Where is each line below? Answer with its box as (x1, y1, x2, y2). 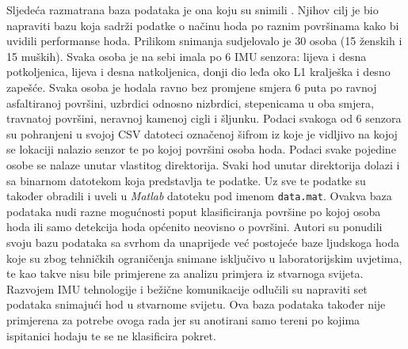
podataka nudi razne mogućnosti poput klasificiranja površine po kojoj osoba (6, 203, 381, 219)
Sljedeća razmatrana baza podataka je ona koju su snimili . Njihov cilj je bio (6, 2, 379, 17)
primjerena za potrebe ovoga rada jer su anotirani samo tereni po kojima (6, 311, 360, 328)
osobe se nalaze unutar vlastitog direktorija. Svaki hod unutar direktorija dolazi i (6, 156, 400, 173)
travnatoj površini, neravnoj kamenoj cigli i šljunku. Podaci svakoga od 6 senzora (6, 110, 402, 127)
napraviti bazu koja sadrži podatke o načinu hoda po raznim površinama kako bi (6, 17, 399, 33)
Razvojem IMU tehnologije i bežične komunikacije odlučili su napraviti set (6, 280, 368, 297)
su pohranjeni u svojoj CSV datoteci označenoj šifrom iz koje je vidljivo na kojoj (6, 125, 398, 142)
